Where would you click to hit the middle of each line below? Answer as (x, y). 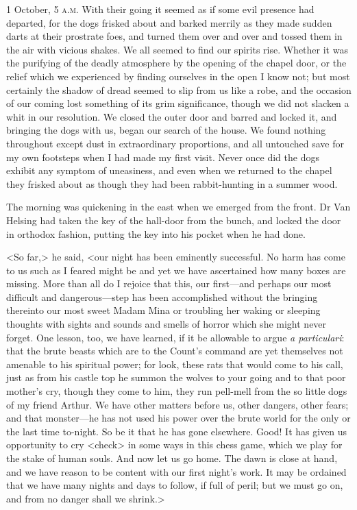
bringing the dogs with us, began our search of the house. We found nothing (166, 130)
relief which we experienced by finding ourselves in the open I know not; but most (178, 76)
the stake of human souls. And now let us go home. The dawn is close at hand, (172, 458)
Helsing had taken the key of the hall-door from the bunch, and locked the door (174, 220)
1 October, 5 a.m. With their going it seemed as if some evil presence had (160, 9)
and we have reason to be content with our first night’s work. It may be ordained (176, 471)
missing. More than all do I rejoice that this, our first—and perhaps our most (169, 283)
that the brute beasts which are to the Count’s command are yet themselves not (175, 351)
